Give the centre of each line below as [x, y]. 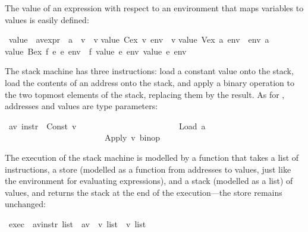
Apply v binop [132, 137]
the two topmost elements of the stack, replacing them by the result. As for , [145, 94]
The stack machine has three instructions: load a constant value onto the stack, [149, 71]
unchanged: [25, 204]
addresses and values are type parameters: [81, 106]
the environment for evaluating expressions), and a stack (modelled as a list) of [149, 181]
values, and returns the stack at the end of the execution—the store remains [144, 192]
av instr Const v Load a [107, 125]
